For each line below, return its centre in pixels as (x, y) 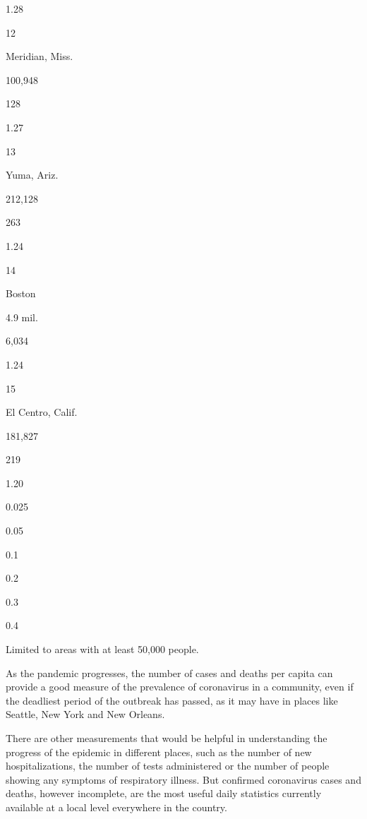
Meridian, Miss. (40, 56)
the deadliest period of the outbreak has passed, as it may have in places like (172, 700)
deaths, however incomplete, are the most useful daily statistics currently (164, 793)
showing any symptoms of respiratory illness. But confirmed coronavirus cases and (183, 779)
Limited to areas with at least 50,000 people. (102, 649)
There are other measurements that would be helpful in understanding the (167, 738)
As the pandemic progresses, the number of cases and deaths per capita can (169, 672)
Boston (21, 293)
